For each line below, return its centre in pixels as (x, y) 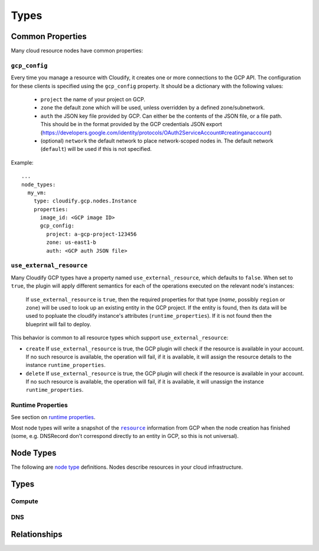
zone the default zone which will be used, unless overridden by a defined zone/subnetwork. (153, 108)
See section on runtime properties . (53, 417)
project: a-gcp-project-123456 (92, 234)
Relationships (37, 535)
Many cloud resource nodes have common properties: (77, 51)
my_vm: (37, 193)
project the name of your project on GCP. (93, 99)
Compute (25, 501)
